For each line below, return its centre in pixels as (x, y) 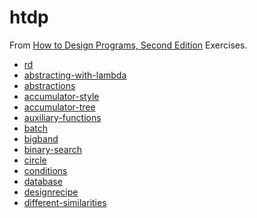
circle (35, 160)
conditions (45, 170)
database (43, 181)
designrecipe (51, 192)
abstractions (49, 85)
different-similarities (65, 202)
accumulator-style (61, 96)
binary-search (52, 149)
